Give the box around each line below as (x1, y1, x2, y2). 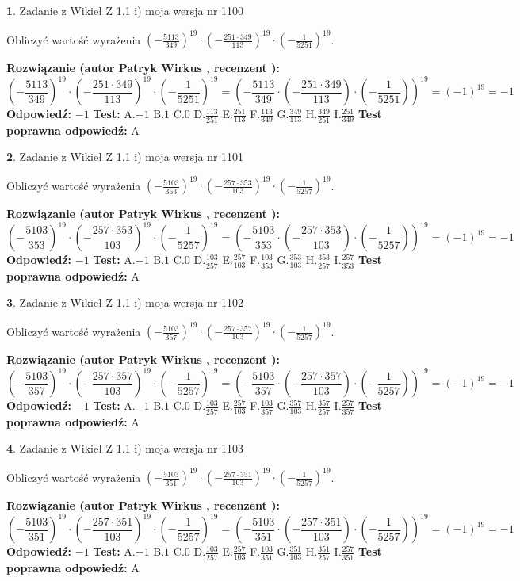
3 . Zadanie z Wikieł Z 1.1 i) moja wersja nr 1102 (6, 294, 244, 311)
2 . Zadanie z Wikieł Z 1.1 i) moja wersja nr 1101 (6, 148, 244, 165)
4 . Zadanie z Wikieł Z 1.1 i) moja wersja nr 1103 (6, 440, 244, 457)
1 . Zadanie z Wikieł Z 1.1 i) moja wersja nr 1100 (6, 2, 244, 18)
